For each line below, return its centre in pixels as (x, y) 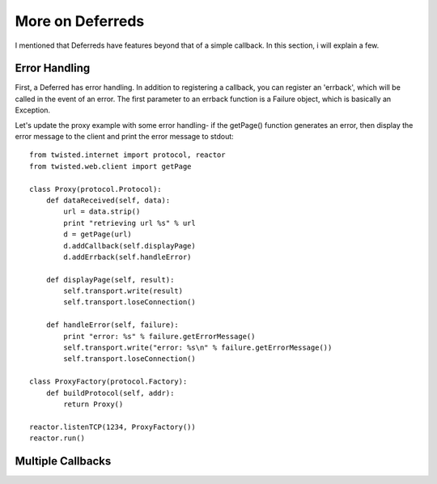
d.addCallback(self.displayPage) (129, 246)
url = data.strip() (102, 212)
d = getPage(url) (98, 234)
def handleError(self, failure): (112, 325)
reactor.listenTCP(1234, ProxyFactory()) (112, 427)
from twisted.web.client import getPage (110, 166)
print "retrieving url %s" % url (129, 223)
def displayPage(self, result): (110, 280)
